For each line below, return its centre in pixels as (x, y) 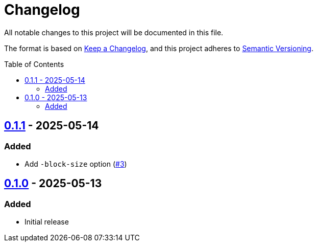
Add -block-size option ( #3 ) (76, 164)
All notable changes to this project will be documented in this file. (114, 32)
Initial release (47, 222)
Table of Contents (34, 64)
